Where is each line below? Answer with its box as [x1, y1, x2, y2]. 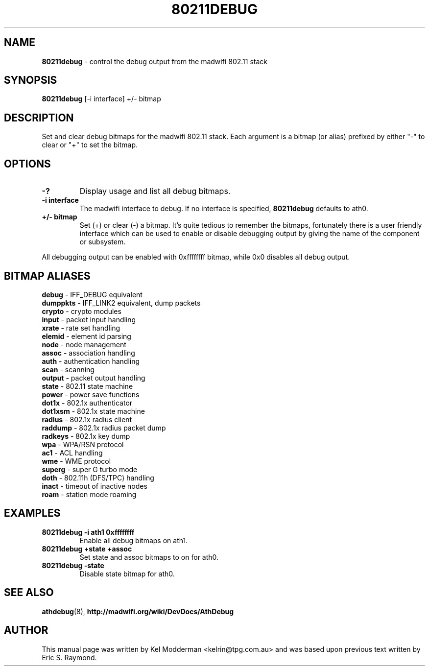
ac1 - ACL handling [42, 448, 103, 457]
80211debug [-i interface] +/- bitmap [42, 95, 161, 103]
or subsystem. [79, 238, 126, 246]
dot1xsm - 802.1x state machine [42, 407, 145, 415]
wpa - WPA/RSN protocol [42, 440, 124, 449]
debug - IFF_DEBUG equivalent [42, 290, 143, 299]
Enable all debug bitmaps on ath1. [79, 536, 188, 545]
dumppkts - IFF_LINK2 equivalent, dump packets [42, 298, 201, 307]
